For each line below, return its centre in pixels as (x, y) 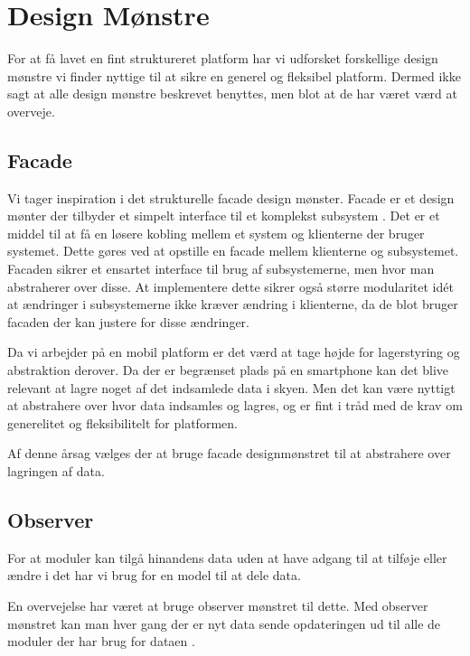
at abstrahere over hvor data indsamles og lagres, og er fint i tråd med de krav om (235, 405)
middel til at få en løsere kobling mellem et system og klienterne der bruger (216, 233)
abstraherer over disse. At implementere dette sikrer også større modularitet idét (230, 286)
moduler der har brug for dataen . (101, 641)
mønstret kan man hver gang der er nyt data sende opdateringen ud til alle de (224, 623)
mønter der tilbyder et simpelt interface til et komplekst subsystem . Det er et (224, 216)
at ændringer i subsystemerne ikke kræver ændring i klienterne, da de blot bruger (233, 304)
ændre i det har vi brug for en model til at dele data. (154, 575)
